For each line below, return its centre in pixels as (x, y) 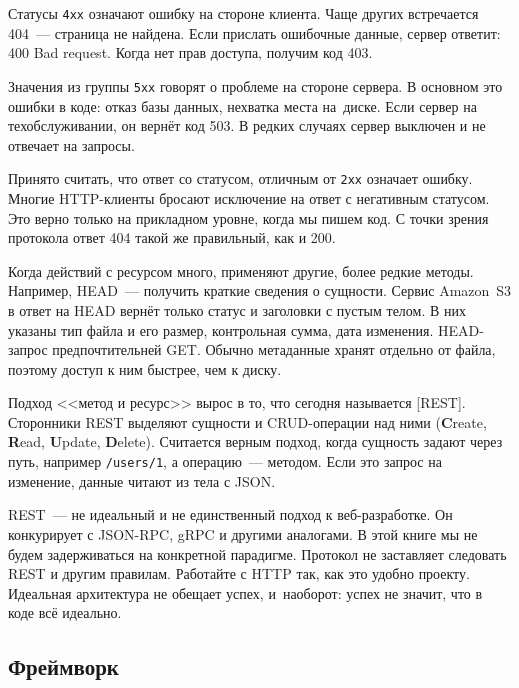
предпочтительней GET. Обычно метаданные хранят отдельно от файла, (274, 349)
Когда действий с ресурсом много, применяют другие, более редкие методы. (241, 270)
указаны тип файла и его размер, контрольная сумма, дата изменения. (221, 329)
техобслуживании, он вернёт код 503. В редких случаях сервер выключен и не (247, 125)
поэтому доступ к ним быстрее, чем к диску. (145, 368)
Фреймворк (63, 666)
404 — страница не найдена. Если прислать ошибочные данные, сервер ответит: (254, 32)
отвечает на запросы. (71, 144)
